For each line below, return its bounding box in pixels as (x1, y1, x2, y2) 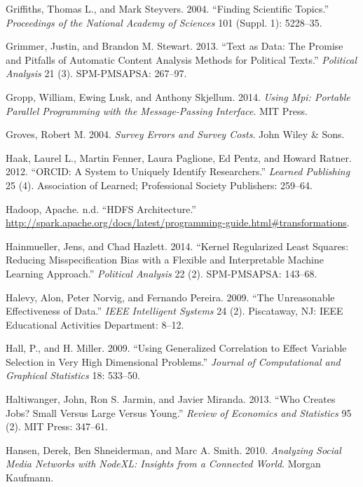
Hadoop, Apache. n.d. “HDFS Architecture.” (6, 201, 196, 216)
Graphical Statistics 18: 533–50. (6, 368, 140, 383)
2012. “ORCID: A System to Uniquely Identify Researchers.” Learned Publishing (6, 164, 350, 179)
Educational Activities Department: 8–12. (6, 317, 184, 331)
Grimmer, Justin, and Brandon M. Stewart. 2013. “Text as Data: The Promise (6, 39, 343, 53)
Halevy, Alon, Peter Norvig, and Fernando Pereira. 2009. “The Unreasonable (6, 289, 335, 304)
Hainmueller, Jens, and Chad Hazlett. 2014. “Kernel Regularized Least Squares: (6, 238, 349, 253)
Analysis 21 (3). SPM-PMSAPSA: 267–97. (6, 66, 187, 81)
